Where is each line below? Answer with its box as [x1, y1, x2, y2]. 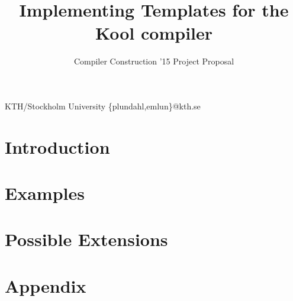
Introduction [5, 134, 110, 158]
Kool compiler [95, 21, 213, 45]
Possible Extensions [5, 227, 168, 251]
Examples [5, 181, 85, 205]
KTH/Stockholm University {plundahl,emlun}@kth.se [5, 99, 201, 112]
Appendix [5, 273, 86, 297]
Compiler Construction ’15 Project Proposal [73, 55, 234, 67]
